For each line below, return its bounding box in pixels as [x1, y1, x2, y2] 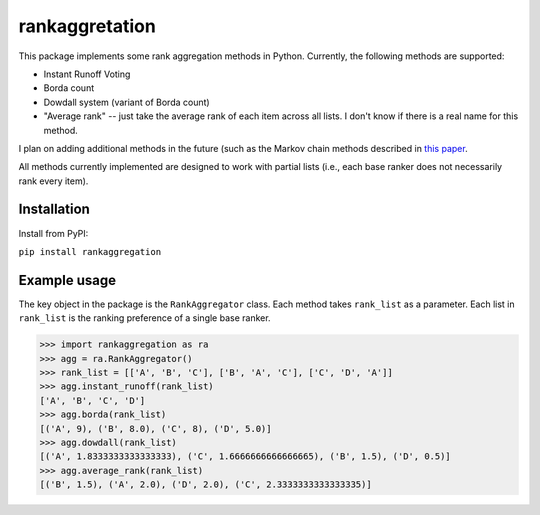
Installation [18, 201, 90, 218]
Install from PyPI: [18, 227, 89, 239]
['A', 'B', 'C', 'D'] [39, 395, 146, 406]
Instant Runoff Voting [43, 68, 131, 80]
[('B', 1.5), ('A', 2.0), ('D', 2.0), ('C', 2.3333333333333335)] [39, 479, 372, 490]
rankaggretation [18, 15, 157, 37]
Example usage [18, 271, 117, 289]
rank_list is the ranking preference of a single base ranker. [18, 312, 271, 324]
